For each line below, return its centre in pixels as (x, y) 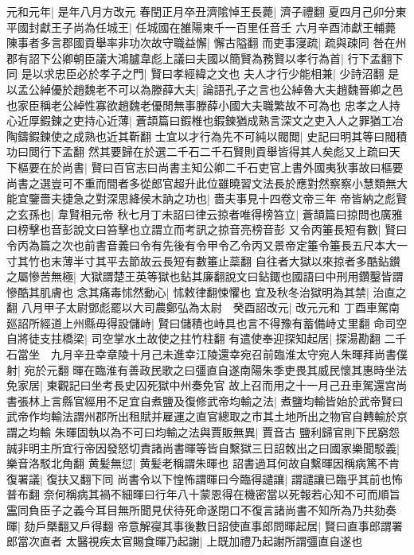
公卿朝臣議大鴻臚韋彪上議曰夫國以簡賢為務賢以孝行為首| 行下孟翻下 (227, 58)
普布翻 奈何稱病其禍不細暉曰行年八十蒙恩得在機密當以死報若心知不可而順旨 (203, 494)
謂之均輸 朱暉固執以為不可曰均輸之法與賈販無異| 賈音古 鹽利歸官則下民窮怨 (203, 432)
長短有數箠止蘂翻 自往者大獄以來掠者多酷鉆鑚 (281, 260)
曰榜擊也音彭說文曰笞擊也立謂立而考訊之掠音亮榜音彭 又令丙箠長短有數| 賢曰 (207, 229)
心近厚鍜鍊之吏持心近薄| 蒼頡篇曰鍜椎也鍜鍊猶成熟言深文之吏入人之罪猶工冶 (205, 120)
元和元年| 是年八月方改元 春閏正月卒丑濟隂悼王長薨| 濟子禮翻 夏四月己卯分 (201, 11)
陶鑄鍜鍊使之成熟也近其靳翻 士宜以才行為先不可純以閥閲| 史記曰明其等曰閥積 (207, 136)
